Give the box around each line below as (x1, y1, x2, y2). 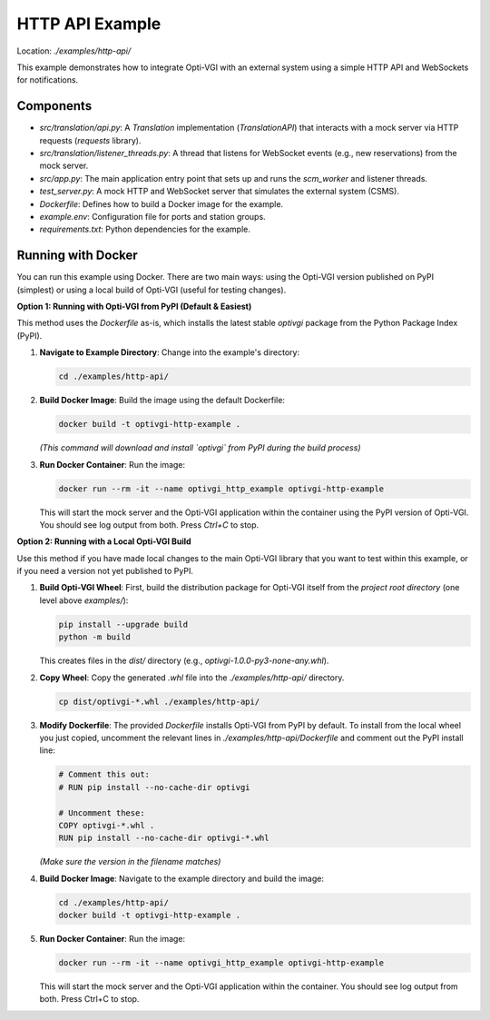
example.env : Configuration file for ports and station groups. (39, 211, 267, 222)
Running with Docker (16, 248, 138, 263)
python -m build (58, 632, 132, 642)
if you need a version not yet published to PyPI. (16, 566, 194, 577)
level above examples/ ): (39, 595, 129, 606)
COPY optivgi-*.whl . (58, 820, 155, 830)
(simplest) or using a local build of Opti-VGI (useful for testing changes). (16, 284, 287, 295)
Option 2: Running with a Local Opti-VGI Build (16, 536, 191, 547)
